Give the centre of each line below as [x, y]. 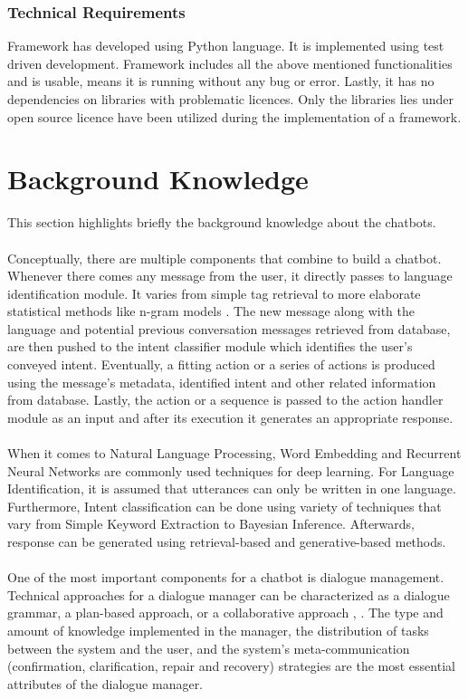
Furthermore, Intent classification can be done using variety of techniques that [224, 506]
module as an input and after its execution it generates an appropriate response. [230, 417]
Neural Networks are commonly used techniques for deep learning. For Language [231, 470]
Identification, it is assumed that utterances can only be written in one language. [232, 488]
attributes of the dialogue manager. [105, 683]
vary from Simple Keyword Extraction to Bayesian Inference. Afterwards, [211, 524]
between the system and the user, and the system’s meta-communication [209, 648]
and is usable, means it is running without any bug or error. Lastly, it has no [221, 81]
